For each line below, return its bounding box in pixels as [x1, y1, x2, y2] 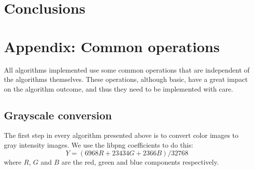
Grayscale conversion [4, 107, 112, 122]
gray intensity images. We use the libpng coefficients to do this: [4, 140, 193, 150]
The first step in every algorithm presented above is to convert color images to [4, 130, 239, 140]
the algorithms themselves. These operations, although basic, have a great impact [4, 74, 248, 84]
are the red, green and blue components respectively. [61, 156, 219, 167]
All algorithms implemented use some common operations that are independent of [4, 64, 250, 75]
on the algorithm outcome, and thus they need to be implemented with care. [4, 83, 233, 94]
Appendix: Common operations [4, 36, 220, 56]
